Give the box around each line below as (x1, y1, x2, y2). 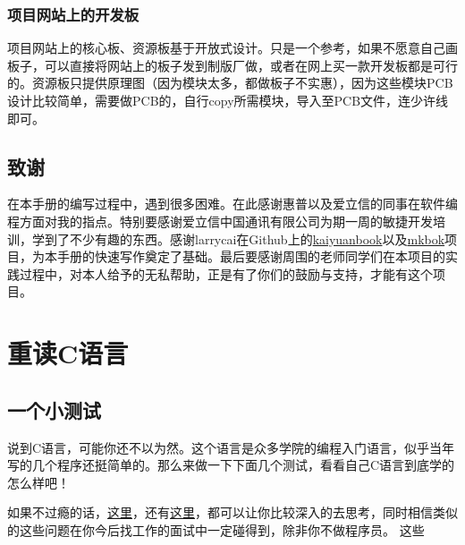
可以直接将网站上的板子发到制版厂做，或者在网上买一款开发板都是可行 (44, 55, 458, 74)
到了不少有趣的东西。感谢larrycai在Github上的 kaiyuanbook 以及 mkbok (44, 229, 445, 248)
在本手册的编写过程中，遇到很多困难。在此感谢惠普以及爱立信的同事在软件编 (7, 194, 458, 213)
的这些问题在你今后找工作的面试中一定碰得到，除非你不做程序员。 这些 (7, 520, 425, 539)
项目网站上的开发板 (7, 3, 139, 25)
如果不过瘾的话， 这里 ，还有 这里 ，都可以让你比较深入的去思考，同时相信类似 (7, 503, 458, 522)
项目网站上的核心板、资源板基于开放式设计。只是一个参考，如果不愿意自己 (7, 38, 445, 57)
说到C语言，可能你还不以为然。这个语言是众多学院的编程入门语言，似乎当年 (7, 438, 455, 456)
